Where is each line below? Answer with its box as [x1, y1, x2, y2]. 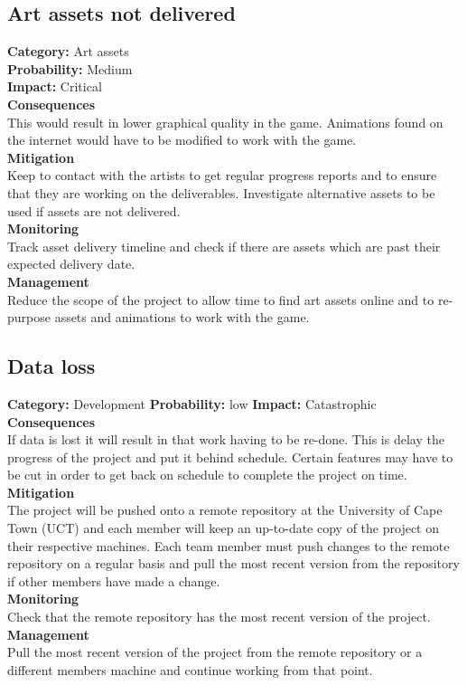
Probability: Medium [7, 59, 133, 78]
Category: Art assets [7, 42, 129, 61]
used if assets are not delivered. [7, 201, 181, 220]
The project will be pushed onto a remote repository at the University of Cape [7, 500, 443, 519]
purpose [7, 308, 51, 327]
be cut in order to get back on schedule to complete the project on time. [7, 465, 407, 484]
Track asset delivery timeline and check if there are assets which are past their [7, 236, 441, 255]
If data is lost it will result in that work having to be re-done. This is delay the [7, 430, 444, 449]
